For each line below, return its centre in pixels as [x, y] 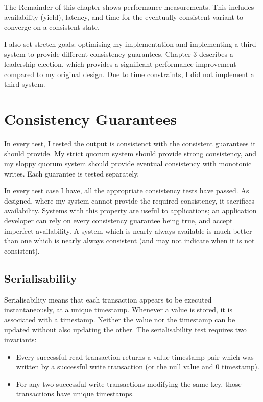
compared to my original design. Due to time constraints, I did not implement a [129, 74]
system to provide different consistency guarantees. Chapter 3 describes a [119, 54]
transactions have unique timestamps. [75, 394]
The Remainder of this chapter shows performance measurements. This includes [129, 7]
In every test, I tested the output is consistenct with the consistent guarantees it [130, 143]
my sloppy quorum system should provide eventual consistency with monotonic [128, 164]
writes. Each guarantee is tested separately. [72, 173]
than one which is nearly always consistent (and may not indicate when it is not [129, 241]
